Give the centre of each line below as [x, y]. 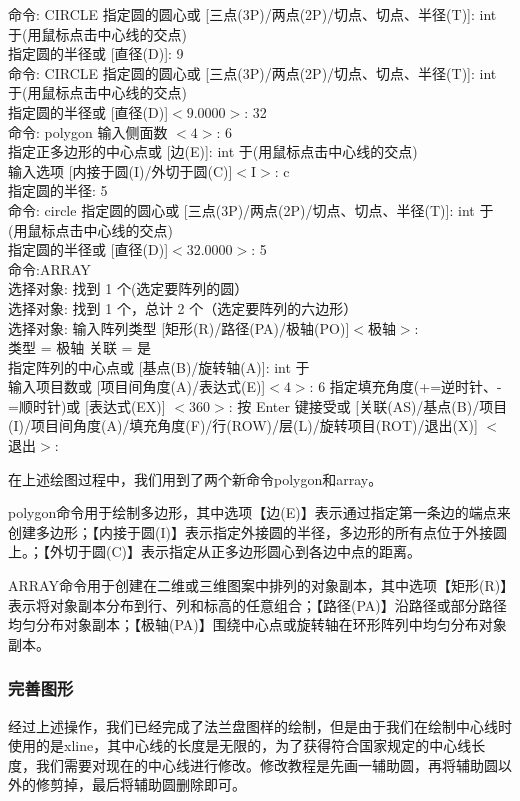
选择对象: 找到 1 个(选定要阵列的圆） [128, 288]
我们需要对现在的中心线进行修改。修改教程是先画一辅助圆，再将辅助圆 [266, 764]
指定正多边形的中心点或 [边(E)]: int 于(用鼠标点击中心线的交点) [213, 151]
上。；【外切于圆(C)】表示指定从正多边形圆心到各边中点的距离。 [214, 551]
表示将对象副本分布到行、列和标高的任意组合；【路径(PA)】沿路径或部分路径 [257, 604]
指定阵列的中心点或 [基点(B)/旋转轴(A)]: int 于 [159, 366]
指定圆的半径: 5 [58, 190]
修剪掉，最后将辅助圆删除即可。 [140, 784]
